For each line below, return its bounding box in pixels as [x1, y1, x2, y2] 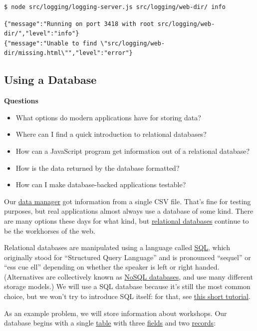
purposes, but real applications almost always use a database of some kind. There [4, 206, 254, 216]
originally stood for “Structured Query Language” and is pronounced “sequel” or [4, 252, 251, 262]
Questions [4, 95, 38, 106]
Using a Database [4, 72, 97, 87]
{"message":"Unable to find [4, 39, 97, 47]
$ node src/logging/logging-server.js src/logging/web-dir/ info [4, 3, 226, 10]
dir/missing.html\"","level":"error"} [4, 49, 133, 57]
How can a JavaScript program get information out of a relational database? [15, 145, 250, 156]
